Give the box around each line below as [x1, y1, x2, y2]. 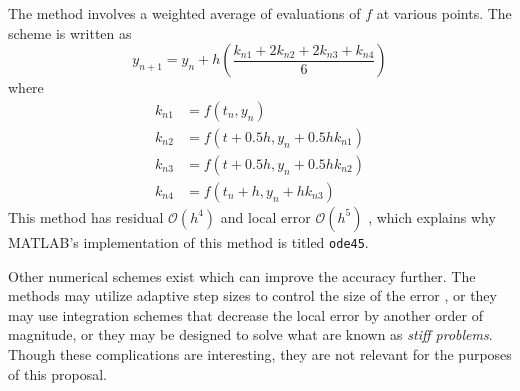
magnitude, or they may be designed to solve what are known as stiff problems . [8, 324, 493, 345]
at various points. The [376, 3, 512, 23]
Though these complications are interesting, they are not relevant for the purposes [8, 343, 512, 364]
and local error [220, 206, 311, 227]
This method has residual [8, 206, 164, 227]
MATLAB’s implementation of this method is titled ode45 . [8, 231, 369, 252]
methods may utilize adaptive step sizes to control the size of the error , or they [8, 285, 497, 306]
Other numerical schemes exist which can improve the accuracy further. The [8, 265, 476, 286]
